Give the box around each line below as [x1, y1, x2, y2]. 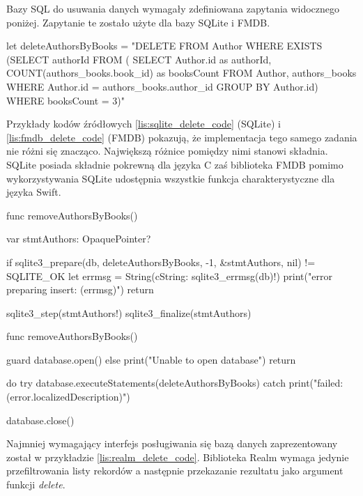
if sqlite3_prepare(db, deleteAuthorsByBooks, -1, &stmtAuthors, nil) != [6, 254, 316, 269]
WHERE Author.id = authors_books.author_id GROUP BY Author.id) [6, 79, 318, 93]
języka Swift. [6, 185, 61, 199]
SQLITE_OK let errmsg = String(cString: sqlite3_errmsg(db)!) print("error [6, 268, 332, 283]
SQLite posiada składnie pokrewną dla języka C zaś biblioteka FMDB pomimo [6, 157, 343, 171]
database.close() [6, 412, 75, 427]
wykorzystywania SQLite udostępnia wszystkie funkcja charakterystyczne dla [6, 171, 335, 185]
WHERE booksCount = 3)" [6, 93, 125, 107]
